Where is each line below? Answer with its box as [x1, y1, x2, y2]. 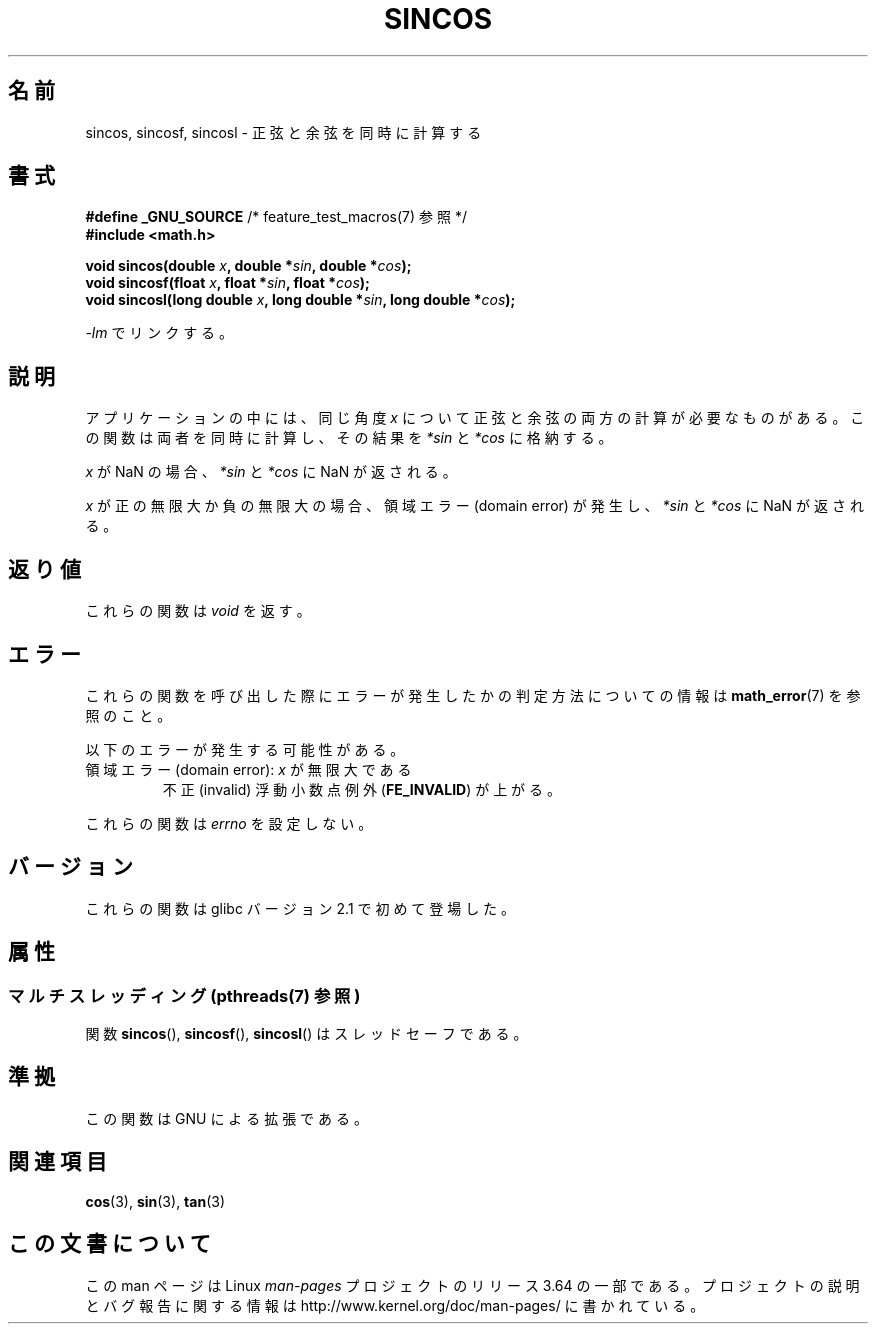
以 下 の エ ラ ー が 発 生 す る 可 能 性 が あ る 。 [85, 740, 405, 758]
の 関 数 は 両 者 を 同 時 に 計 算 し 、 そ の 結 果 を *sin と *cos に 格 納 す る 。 [85, 429, 613, 447]
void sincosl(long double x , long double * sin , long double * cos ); [85, 291, 516, 309]
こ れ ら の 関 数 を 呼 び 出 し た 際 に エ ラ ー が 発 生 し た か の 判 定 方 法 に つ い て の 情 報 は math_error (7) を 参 [85, 686, 861, 704]
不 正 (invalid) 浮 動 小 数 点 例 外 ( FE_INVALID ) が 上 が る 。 [162, 780, 561, 798]
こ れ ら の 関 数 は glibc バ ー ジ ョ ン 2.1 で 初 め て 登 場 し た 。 [85, 899, 516, 917]
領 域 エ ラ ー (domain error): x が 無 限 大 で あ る [85, 760, 412, 778]
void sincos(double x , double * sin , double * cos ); [85, 257, 412, 275]
